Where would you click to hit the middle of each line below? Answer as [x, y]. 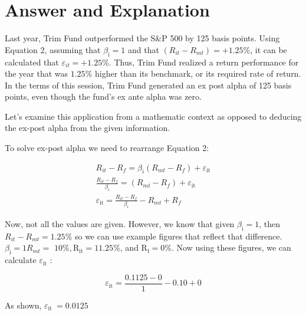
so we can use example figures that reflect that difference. [178, 236]
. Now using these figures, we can [231, 247]
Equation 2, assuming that [53, 49]
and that [143, 49]
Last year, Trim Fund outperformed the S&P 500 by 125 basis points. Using [142, 38]
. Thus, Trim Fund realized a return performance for [204, 62]
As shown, [23, 305]
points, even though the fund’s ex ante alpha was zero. [103, 96]
